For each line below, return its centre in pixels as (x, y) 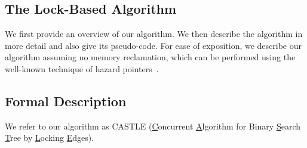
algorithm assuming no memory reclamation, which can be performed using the (150, 57)
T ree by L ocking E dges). (50, 138)
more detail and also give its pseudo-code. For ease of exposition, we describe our (153, 45)
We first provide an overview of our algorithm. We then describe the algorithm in (154, 34)
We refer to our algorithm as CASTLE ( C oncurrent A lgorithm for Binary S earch (153, 126)
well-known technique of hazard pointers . (82, 68)
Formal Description (66, 101)
